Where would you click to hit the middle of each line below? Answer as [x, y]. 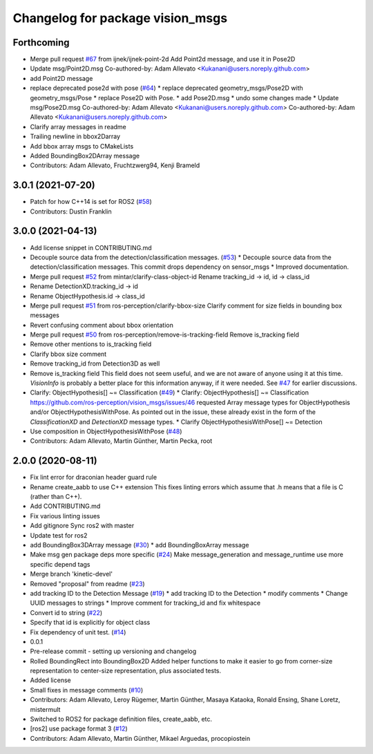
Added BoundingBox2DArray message [85, 155]
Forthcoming [41, 43]
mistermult [45, 709]
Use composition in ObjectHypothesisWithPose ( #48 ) [106, 431]
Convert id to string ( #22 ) [66, 612]
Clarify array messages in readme [78, 126]
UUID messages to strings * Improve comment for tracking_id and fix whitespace [145, 603]
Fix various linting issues [65, 516]
